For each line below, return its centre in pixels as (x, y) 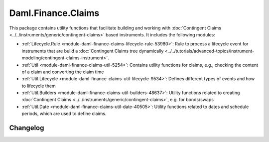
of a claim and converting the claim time (63, 72)
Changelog (27, 128)
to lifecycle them (39, 86)
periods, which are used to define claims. (64, 114)
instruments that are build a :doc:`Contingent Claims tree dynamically (93, 51)
